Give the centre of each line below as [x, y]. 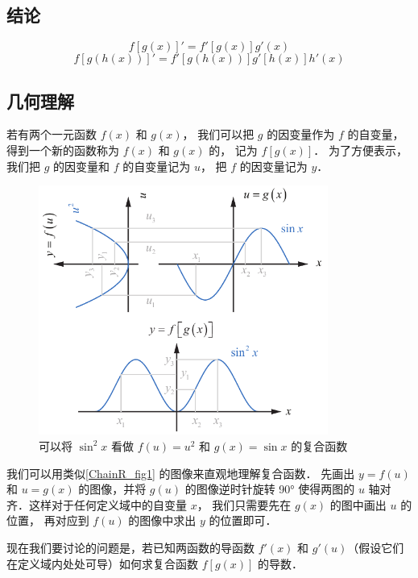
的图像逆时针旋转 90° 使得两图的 [270, 489]
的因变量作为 [301, 134]
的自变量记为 [157, 166]
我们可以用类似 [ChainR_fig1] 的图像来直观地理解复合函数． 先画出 [181, 473]
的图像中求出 [162, 520]
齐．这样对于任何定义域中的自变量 [97, 504]
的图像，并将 [112, 489]
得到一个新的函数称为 [63, 150]
